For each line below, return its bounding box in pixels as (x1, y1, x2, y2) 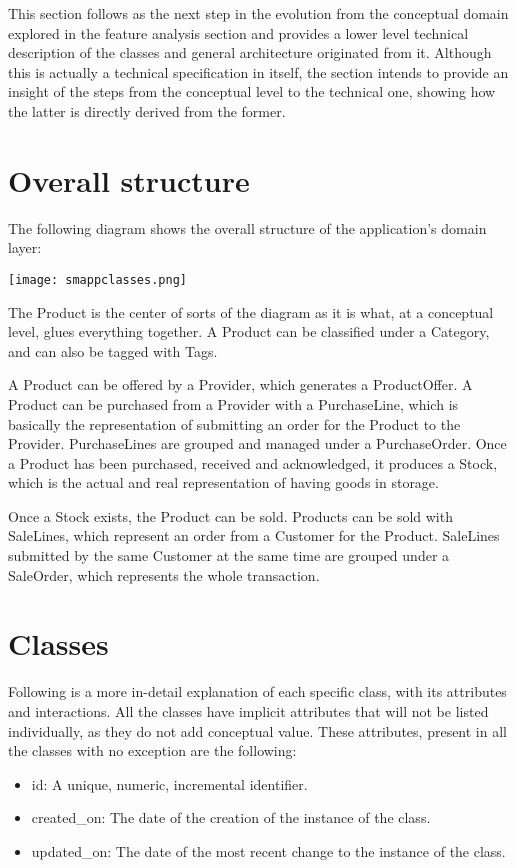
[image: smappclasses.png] (8, 272, 187, 287)
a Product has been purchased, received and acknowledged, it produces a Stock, (8, 452, 498, 473)
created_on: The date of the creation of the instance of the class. (31, 807, 431, 828)
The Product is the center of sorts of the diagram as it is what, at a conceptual (8, 301, 494, 322)
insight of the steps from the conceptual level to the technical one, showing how (8, 81, 496, 102)
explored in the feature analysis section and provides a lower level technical (8, 22, 469, 43)
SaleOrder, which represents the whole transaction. (8, 564, 320, 585)
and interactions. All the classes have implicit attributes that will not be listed (8, 700, 489, 721)
